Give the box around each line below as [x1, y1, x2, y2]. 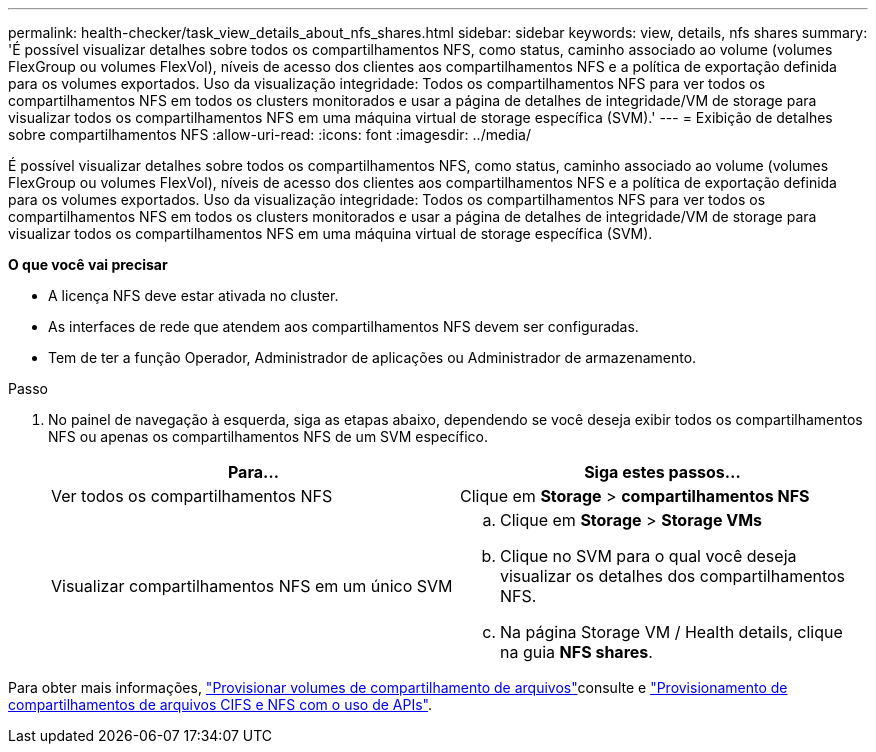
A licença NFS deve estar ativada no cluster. [48, 287, 339, 304]
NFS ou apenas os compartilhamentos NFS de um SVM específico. [48, 428, 488, 445]
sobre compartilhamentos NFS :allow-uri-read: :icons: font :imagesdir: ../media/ [8, 126, 531, 143]
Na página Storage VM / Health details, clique [500, 622, 843, 642]
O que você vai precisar [8, 256, 168, 273]
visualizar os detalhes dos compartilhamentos [500, 566, 846, 586]
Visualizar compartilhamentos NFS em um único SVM [51, 576, 453, 596]
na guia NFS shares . [500, 642, 653, 662]
